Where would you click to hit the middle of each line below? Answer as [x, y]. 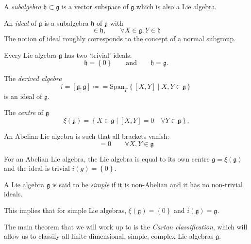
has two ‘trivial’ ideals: [98, 55]
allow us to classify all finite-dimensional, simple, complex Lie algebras [109, 236]
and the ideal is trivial [37, 168]
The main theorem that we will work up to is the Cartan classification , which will [126, 226]
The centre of [24, 112]
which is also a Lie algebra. [176, 6]
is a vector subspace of [95, 6]
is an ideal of [23, 96]
